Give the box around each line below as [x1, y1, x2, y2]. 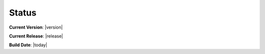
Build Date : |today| [9, 42, 48, 48]
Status [9, 7, 37, 18]
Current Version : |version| [9, 24, 63, 30]
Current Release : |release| [9, 33, 63, 39]
